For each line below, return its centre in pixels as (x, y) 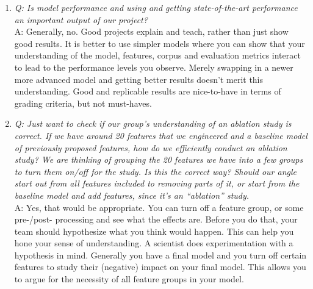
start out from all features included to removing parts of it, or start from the (157, 183)
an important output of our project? (81, 19)
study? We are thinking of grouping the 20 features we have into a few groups (159, 159)
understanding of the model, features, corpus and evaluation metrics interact (157, 55)
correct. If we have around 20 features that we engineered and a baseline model (161, 135)
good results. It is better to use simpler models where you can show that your (160, 43)
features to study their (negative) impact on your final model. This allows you (160, 267)
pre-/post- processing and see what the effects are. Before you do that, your (156, 219)
